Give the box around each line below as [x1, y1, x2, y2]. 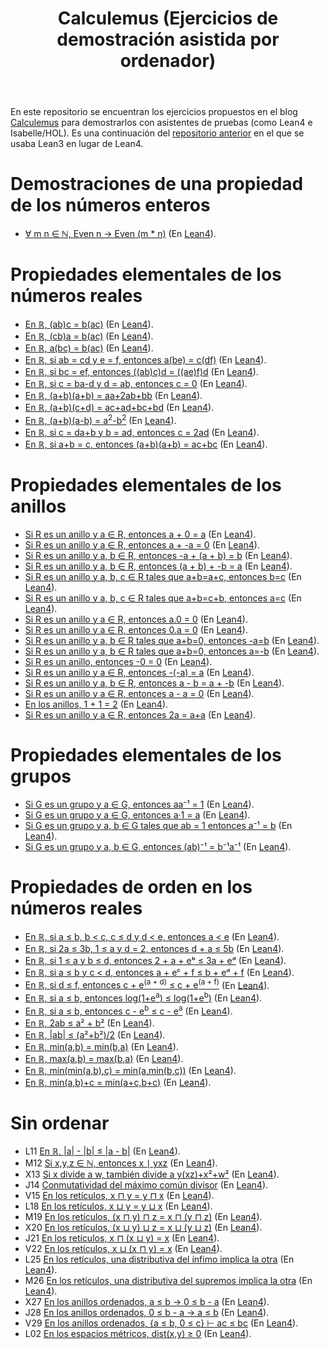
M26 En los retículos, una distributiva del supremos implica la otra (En [24, 1275, 313, 1287]
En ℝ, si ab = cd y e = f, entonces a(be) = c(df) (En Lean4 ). [24, 354, 267, 366]
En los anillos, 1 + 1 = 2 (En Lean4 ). [24, 698, 169, 710]
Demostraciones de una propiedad [10, 173, 304, 196]
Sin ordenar [10, 1112, 110, 1134]
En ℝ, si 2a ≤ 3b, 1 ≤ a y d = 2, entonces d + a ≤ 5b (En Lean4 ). [24, 942, 285, 954]
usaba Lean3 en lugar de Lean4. [10, 138, 144, 150]
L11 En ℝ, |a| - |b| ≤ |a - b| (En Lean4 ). [24, 1145, 181, 1157]
